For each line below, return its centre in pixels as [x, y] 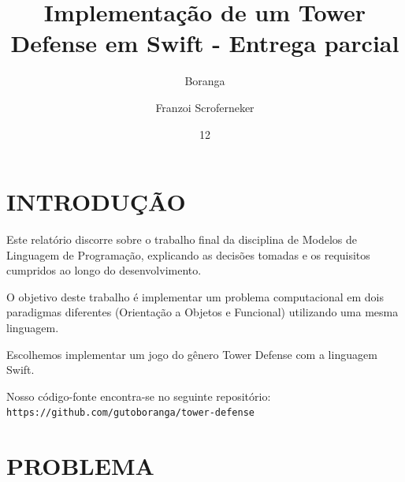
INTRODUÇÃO [96, 202]
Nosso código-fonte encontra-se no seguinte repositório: [139, 396]
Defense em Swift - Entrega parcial [205, 43]
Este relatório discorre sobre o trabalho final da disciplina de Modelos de [182, 239]
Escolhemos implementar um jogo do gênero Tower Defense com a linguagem [192, 354]
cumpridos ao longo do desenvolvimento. [104, 270]
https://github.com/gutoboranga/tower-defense [130, 413]
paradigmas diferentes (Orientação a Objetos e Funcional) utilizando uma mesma [202, 312]
